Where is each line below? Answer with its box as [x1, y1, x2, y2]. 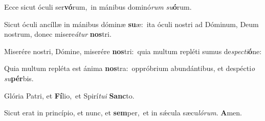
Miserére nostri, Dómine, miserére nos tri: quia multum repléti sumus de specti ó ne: [4, 45, 262, 56]
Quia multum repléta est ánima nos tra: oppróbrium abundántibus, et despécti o [4, 63, 255, 74]
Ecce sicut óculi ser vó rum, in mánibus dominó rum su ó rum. [4, 2, 192, 12]
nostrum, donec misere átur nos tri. [4, 29, 112, 39]
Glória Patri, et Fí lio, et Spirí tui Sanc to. [4, 90, 135, 101]
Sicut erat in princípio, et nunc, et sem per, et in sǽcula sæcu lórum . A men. [4, 107, 242, 118]
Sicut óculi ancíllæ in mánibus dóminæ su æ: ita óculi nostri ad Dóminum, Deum [4, 18, 259, 29]
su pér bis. [4, 72, 34, 83]
